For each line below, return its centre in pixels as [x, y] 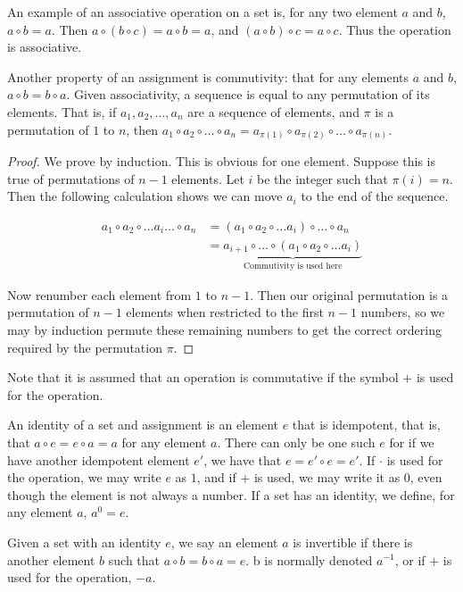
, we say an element [224, 542]
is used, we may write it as [327, 477]
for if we [412, 442]
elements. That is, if [62, 111]
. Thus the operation [395, 29]
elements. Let [208, 178]
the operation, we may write [84, 477]
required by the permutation [85, 347]
